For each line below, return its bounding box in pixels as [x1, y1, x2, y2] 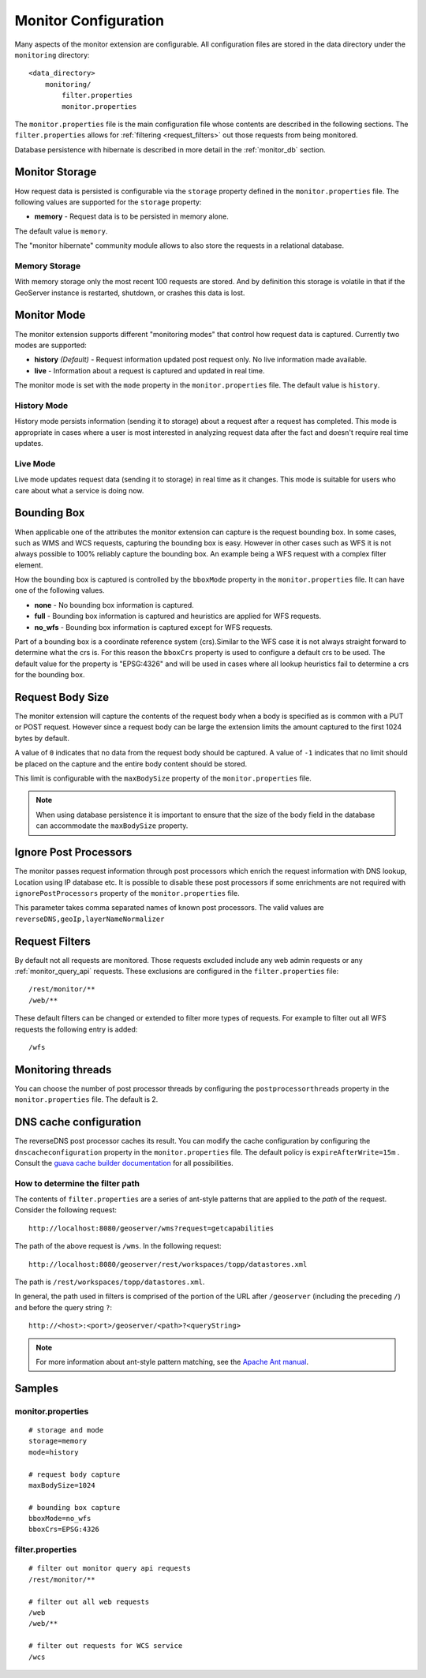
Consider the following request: [14, 1205, 118, 1215]
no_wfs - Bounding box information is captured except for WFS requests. [34, 622, 273, 631]
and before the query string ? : [14, 1302, 112, 1312]
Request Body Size [14, 691, 110, 704]
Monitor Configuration [14, 12, 165, 29]
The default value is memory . [14, 226, 108, 236]
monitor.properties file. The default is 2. [14, 1095, 159, 1104]
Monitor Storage [14, 166, 97, 179]
